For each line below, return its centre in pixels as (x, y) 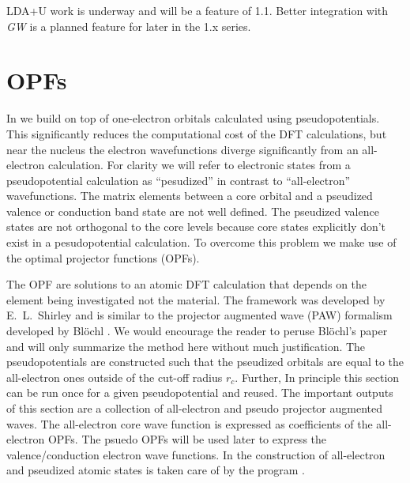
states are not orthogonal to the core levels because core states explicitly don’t (196, 226)
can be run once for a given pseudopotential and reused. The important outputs (200, 392)
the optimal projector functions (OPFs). (103, 257)
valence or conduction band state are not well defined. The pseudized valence (193, 211)
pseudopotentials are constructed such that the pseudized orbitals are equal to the (205, 362)
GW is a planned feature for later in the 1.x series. (129, 26)
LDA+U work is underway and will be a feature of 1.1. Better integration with (197, 10)
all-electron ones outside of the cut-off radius (115, 377)
